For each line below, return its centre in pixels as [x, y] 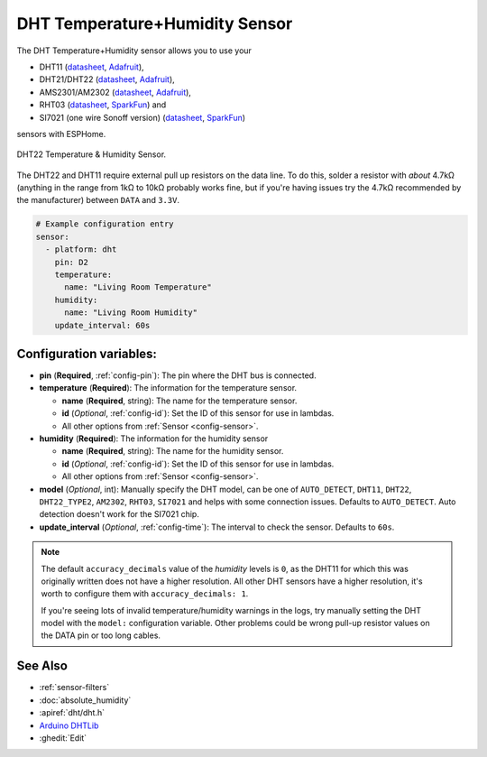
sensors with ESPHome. [61, 134]
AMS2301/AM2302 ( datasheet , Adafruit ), [115, 92]
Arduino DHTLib [69, 725]
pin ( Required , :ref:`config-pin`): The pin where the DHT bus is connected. [178, 375]
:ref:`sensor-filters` [74, 688]
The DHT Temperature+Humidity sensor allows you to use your [134, 51]
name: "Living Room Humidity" [131, 313]
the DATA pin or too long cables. [101, 635]
